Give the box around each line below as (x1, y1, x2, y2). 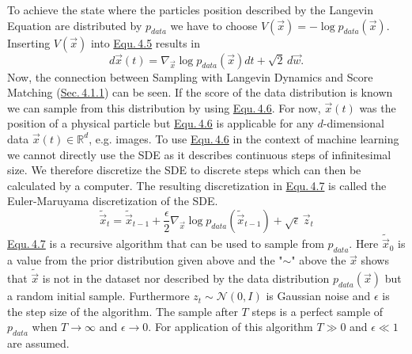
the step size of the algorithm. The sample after (7, 303, 238, 319)
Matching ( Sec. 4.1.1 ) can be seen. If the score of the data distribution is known (7, 84, 393, 101)
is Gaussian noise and (266, 287, 371, 304)
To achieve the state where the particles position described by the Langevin (7, 2, 373, 17)
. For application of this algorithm (148, 318, 313, 335)
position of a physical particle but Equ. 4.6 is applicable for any (7, 115, 314, 131)
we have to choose (170, 17, 258, 33)
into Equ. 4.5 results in (90, 34, 201, 51)
